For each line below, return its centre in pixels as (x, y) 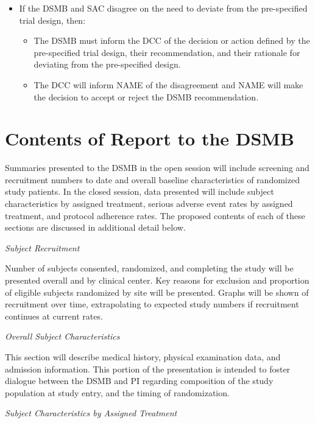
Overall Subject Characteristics (62, 336)
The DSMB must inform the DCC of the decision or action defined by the (172, 40)
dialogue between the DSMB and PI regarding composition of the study (139, 381)
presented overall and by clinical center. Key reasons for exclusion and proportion (157, 280)
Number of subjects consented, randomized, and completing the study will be (149, 268)
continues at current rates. (54, 316)
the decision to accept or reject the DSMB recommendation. (146, 96)
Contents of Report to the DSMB (150, 138)
